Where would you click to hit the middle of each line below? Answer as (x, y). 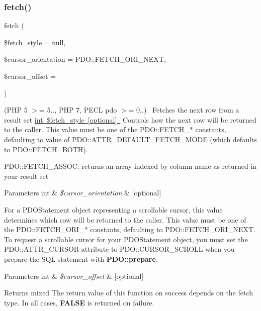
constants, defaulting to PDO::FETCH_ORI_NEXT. (173, 229)
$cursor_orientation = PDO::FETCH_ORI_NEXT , (85, 59)
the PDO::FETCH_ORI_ (44, 229)
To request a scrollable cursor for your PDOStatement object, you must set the (126, 239)
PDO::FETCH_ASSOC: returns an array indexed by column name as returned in (130, 166)
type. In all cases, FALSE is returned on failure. (79, 302)
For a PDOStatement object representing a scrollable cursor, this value (113, 209)
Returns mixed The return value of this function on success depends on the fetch (129, 293)
